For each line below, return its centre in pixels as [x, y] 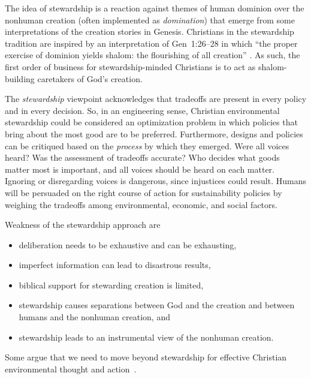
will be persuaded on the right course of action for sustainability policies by [144, 192]
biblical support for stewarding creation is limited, [111, 285]
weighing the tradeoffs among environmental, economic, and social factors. [141, 204]
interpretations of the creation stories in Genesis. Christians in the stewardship [150, 31]
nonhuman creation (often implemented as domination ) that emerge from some [150, 19]
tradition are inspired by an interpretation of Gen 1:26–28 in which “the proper [151, 43]
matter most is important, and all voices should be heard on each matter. [140, 169]
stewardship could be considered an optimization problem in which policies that [151, 122]
